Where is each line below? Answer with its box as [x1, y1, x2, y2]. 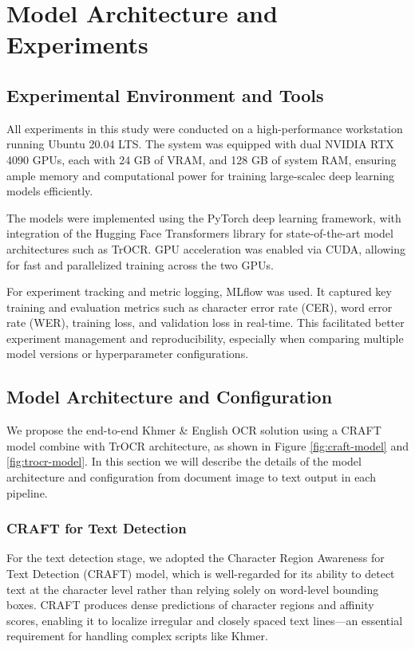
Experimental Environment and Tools [6, 82, 324, 107]
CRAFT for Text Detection [6, 518, 187, 538]
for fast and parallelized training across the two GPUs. [6, 256, 274, 273]
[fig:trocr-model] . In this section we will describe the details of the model [6, 453, 362, 470]
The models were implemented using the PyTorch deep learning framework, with [6, 209, 401, 226]
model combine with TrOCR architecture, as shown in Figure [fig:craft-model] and [6, 437, 409, 454]
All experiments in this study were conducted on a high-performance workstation [6, 120, 403, 136]
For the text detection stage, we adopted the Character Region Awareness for [6, 549, 385, 566]
